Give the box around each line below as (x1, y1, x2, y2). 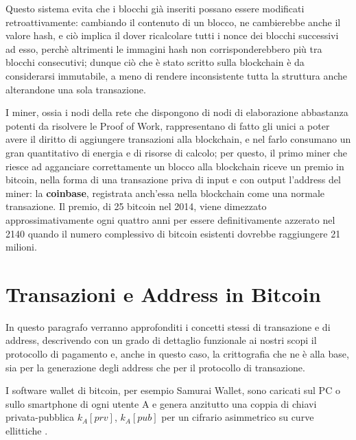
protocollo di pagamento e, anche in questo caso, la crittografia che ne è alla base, (5, 347, 349, 360)
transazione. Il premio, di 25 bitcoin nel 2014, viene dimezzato (5, 199, 267, 213)
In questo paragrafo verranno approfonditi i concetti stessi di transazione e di (5, 319, 331, 334)
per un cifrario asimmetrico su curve (161, 410, 314, 424)
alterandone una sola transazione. (5, 82, 146, 96)
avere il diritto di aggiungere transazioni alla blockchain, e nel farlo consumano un (5, 132, 351, 146)
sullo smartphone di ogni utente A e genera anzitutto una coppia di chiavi (5, 396, 317, 410)
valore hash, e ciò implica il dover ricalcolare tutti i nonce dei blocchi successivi (5, 28, 339, 43)
